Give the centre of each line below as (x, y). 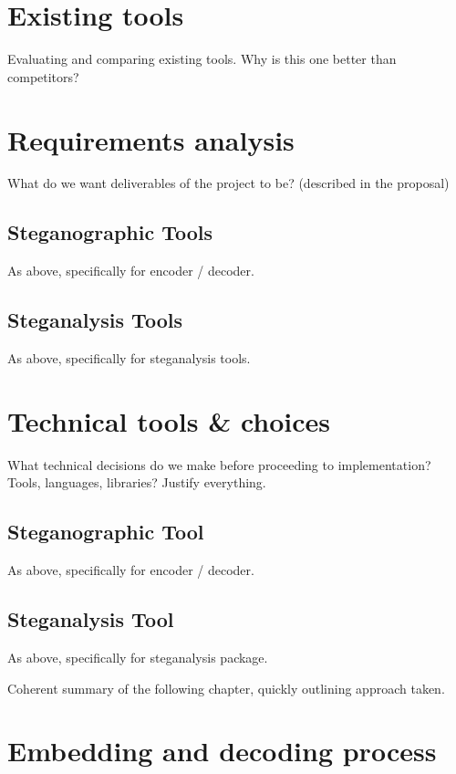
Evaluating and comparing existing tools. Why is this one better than (202, 59)
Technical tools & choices (169, 420)
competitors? (43, 76)
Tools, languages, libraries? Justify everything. (137, 482)
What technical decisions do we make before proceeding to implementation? (219, 464)
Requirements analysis (151, 139)
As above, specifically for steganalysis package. (138, 657)
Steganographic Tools (110, 232)
